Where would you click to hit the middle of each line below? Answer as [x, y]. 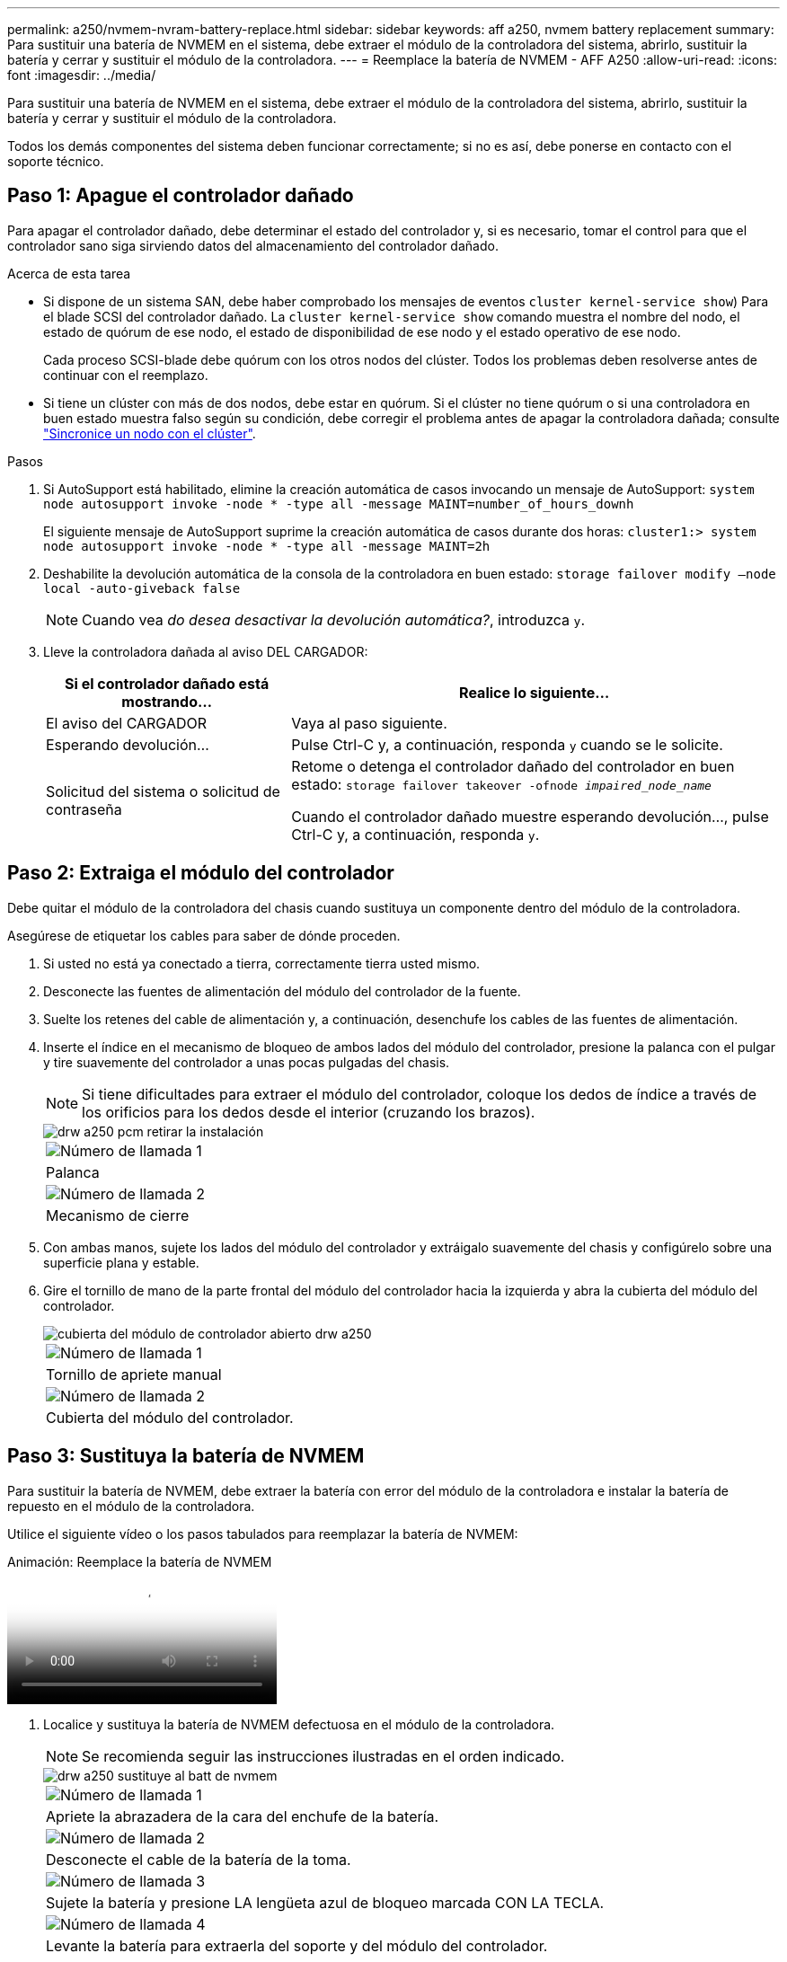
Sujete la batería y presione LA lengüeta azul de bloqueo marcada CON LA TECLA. [325, 1902]
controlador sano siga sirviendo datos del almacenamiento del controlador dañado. [253, 245]
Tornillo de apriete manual [134, 1374]
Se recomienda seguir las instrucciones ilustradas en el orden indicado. [323, 1756]
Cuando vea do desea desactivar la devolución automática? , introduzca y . [333, 619]
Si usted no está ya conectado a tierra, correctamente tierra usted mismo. [262, 963]
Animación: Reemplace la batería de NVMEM [140, 1561]
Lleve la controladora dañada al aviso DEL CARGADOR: [206, 651]
